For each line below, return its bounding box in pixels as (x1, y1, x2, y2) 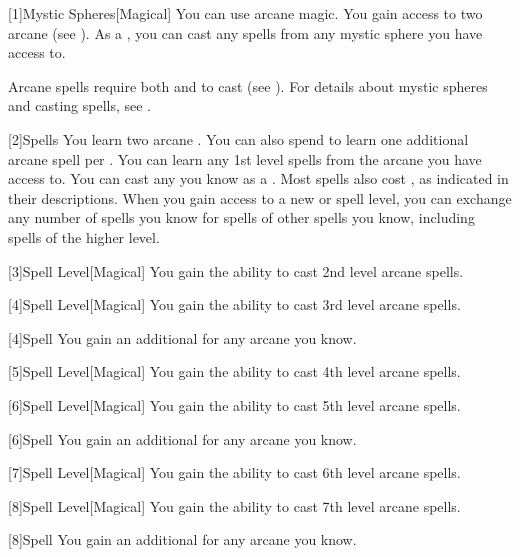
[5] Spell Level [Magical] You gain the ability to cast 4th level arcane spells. (8, 361, 461, 382)
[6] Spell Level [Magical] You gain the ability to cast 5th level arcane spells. (8, 394, 461, 415)
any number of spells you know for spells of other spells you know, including (8, 207, 475, 228)
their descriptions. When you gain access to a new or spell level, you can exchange (8, 187, 512, 208)
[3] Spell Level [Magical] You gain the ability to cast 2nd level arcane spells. (8, 260, 464, 281)
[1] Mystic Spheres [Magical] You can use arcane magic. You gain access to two (8, 3, 483, 23)
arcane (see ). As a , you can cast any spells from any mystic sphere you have (8, 22, 483, 43)
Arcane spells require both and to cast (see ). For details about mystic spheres (8, 75, 488, 96)
